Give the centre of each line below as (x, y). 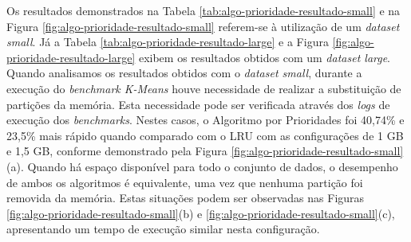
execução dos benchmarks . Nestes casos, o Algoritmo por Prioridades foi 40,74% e (205, 120)
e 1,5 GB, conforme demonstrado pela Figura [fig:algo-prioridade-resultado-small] (205, 151)
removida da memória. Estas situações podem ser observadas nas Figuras (186, 198)
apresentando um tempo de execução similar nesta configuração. (163, 229)
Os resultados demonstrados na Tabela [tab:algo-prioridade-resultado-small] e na (204, 10)
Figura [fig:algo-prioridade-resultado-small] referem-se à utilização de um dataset (203, 26)
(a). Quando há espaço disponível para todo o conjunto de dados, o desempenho (202, 166)
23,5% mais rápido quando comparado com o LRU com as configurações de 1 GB (205, 135)
